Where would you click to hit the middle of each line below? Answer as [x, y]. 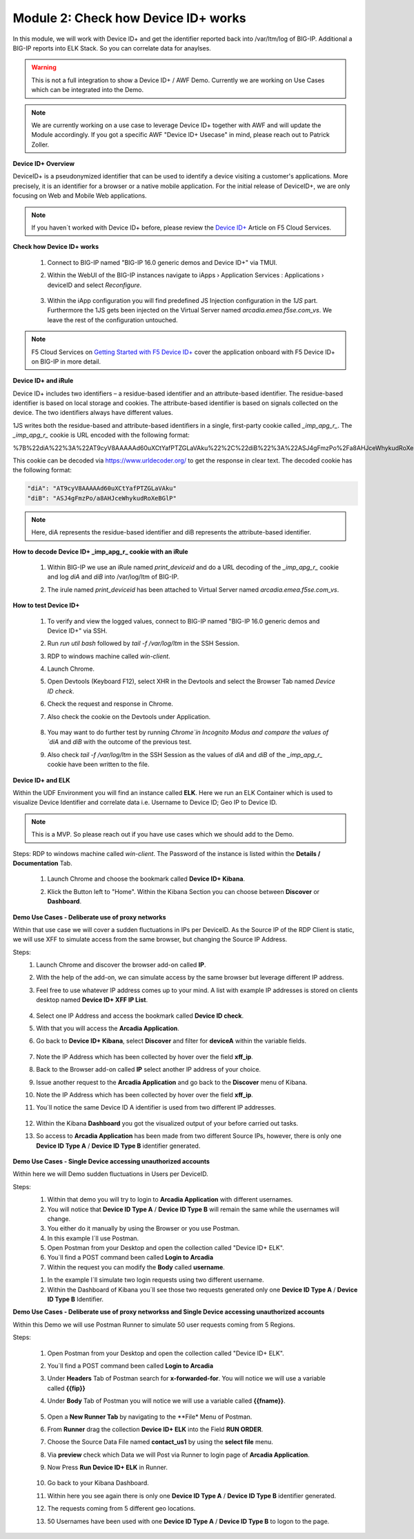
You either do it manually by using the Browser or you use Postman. [144, 1229]
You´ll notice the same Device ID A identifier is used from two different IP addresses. [156, 1108]
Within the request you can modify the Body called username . [136, 1267]
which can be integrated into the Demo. [88, 90]
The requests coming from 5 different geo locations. [121, 1509]
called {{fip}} [66, 1388]
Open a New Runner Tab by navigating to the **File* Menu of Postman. [150, 1417]
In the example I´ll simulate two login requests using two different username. [156, 1280]
